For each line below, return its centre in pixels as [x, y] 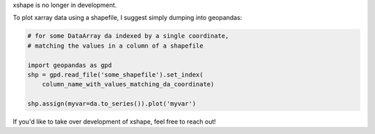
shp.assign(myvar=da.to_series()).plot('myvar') [112, 104]
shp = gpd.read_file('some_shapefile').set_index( [116, 75]
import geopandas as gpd [70, 65]
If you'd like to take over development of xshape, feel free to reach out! [115, 122]
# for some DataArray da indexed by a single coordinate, [128, 36]
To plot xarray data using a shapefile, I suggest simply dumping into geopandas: [127, 18]
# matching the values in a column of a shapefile [116, 46]
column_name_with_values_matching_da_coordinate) [128, 84]
